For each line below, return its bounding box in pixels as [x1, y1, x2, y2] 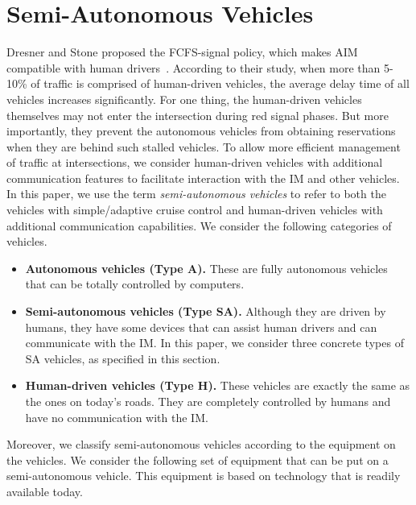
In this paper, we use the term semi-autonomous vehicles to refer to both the [6, 185, 386, 202]
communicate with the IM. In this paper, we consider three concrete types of [25, 334, 404, 351]
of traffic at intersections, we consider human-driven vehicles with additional [6, 154, 383, 171]
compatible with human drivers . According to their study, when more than [6, 59, 381, 76]
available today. [6, 482, 83, 499]
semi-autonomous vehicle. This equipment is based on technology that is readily [6, 467, 401, 484]
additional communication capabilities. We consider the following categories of [6, 217, 392, 234]
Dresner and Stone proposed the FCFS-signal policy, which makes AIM [6, 43, 358, 60]
